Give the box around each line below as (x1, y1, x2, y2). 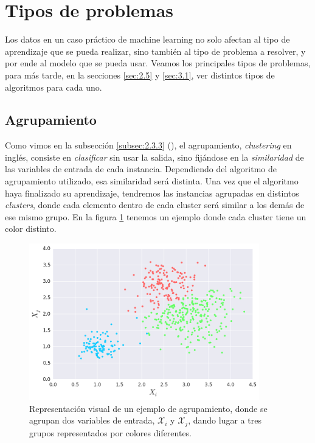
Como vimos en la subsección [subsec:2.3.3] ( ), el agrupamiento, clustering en (5, 139, 292, 152)
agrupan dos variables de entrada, (29, 414, 155, 427)
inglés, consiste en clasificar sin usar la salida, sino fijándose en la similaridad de (5, 150, 304, 163)
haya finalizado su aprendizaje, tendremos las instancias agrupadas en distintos (5, 186, 299, 199)
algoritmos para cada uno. (5, 80, 102, 93)
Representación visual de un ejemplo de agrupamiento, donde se (29, 402, 268, 414)
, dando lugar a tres (188, 414, 261, 427)
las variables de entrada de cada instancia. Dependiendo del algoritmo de (5, 162, 277, 175)
